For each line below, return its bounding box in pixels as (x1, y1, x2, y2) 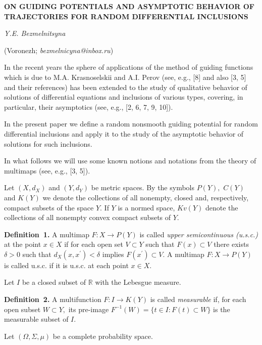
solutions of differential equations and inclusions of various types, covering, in (4, 92, 243, 102)
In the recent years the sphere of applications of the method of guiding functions (4, 62, 253, 72)
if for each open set (64, 239, 123, 249)
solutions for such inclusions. (4, 138, 92, 149)
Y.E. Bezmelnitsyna (4, 28, 66, 38)
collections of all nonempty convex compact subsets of (4, 212, 171, 223)
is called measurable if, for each (150, 294, 246, 305)
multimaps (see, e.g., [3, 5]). (4, 165, 90, 176)
